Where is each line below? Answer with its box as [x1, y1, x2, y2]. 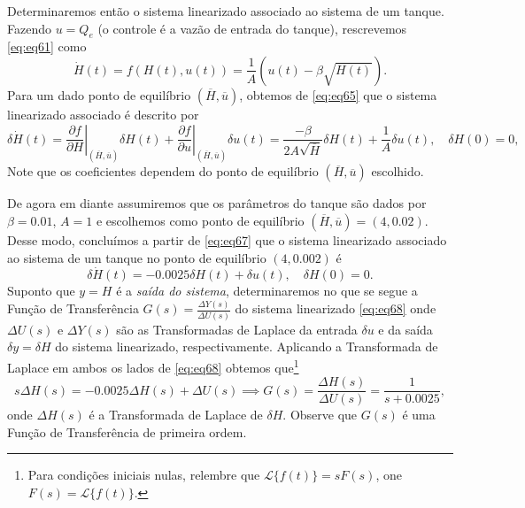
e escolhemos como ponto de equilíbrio [96, 212, 305, 230]
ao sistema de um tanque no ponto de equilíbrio [7, 248, 266, 266]
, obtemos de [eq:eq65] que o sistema [239, 85, 437, 104]
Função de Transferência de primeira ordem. [7, 422, 247, 441]
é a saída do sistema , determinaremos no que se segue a [116, 281, 418, 300]
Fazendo [7, 19, 51, 37]
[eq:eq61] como [7, 37, 87, 56]
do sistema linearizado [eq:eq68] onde [235, 299, 436, 318]
